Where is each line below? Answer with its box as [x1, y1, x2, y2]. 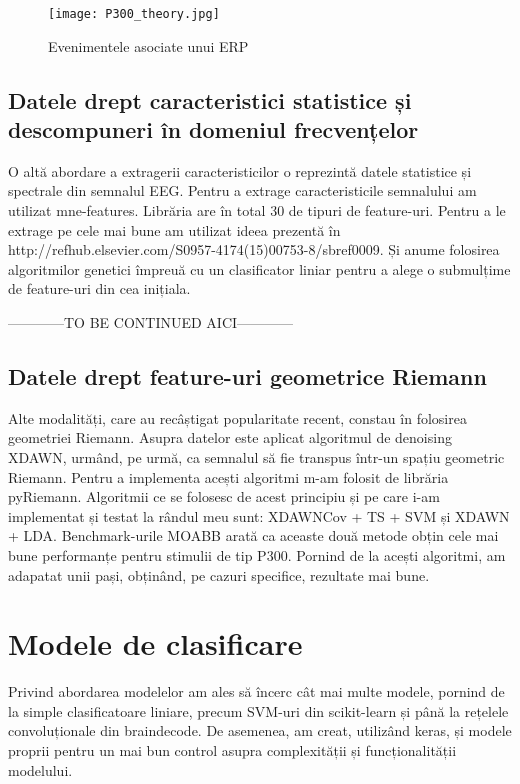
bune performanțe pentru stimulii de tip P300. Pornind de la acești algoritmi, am [8, 544, 506, 565]
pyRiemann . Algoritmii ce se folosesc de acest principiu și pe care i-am [8, 486, 440, 507]
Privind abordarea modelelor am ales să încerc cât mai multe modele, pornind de [8, 681, 505, 702]
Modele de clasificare [8, 623, 303, 664]
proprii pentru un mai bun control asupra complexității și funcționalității [8, 740, 457, 761]
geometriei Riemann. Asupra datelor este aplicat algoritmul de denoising [8, 427, 452, 448]
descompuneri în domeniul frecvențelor [8, 114, 419, 145]
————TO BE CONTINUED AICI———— [8, 312, 294, 332]
